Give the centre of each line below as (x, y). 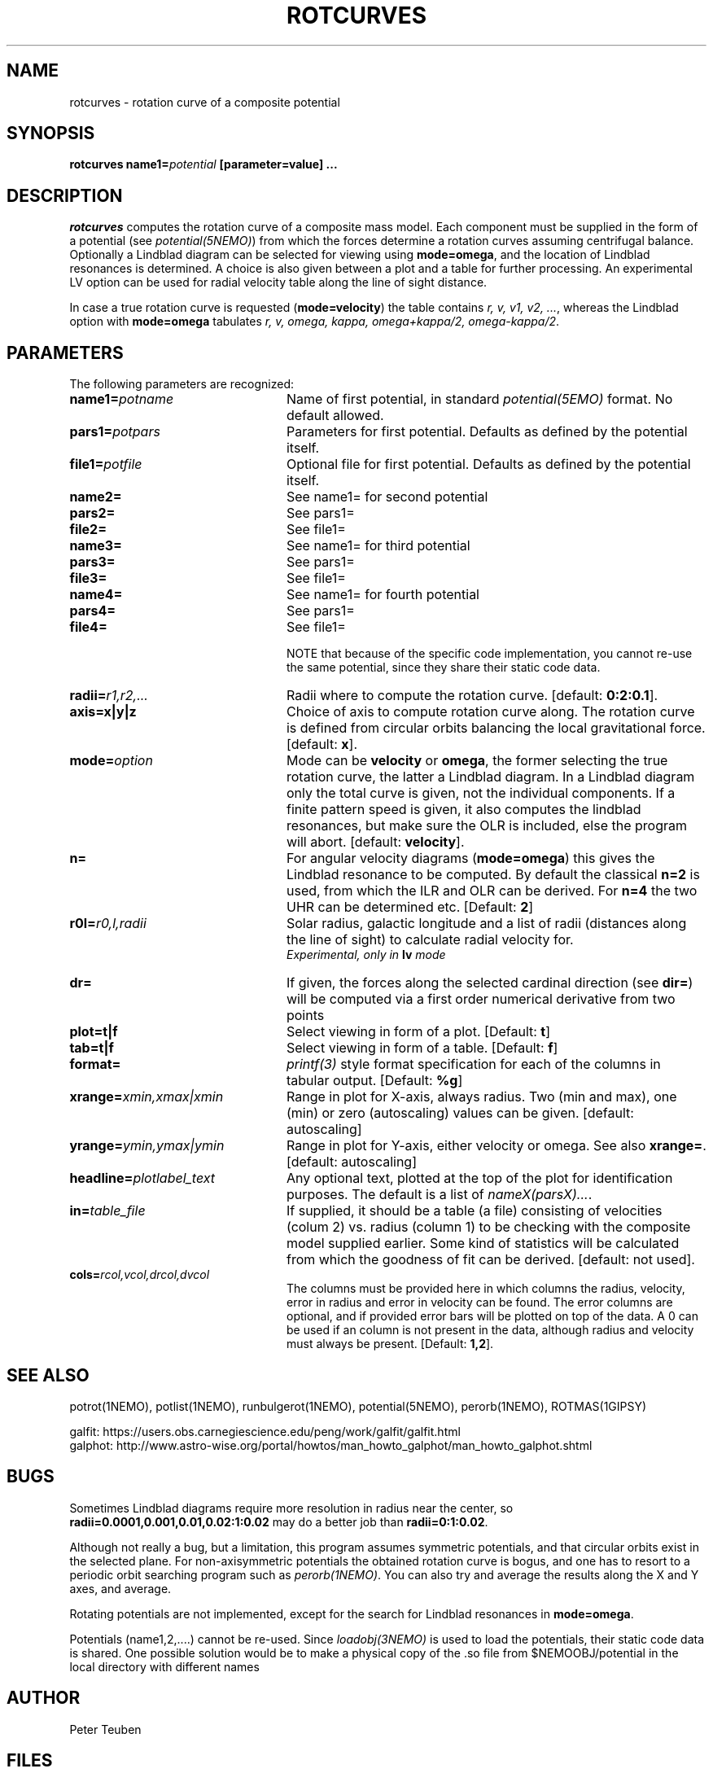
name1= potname (122, 399)
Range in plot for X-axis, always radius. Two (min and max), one (481, 1097)
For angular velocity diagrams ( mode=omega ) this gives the (470, 858)
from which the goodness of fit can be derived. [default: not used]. (490, 1260)
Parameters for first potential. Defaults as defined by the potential (487, 432)
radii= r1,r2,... (109, 696)
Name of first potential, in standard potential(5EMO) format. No (479, 399)
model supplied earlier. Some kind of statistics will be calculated (483, 1243)
